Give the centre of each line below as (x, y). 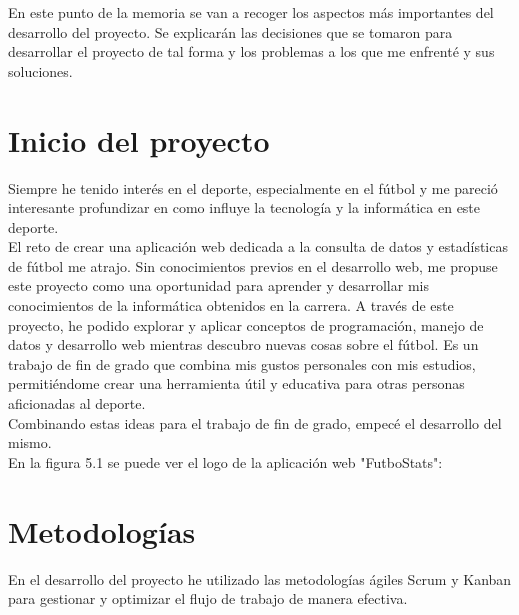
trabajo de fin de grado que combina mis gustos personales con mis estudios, (242, 363)
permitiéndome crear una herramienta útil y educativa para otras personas (236, 383)
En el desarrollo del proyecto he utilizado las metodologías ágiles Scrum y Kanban (260, 578)
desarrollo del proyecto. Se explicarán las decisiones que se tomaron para (230, 31)
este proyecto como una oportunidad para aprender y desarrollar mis (218, 285)
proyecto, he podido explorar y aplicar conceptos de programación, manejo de (246, 324)
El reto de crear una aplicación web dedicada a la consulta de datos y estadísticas (258, 246)
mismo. (30, 442)
